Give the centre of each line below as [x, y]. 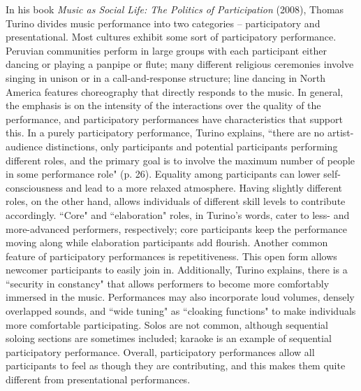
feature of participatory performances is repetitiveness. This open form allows [171, 256]
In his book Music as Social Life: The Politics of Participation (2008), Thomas [175, 9]
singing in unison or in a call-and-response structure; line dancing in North [165, 77]
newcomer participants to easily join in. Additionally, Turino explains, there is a [177, 270]
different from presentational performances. [98, 379]
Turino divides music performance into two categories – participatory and [163, 23]
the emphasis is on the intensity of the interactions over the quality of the [163, 105]
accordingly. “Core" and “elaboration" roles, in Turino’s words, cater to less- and [178, 214]
